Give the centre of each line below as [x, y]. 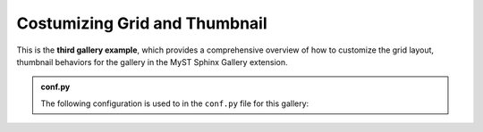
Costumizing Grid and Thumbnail [142, 23]
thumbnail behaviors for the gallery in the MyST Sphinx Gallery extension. [152, 62]
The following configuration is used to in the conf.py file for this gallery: [175, 103]
